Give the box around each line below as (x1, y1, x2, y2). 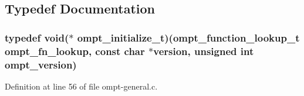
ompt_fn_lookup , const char (5, 43, 145, 58)
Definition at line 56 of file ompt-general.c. (5, 80, 158, 92)
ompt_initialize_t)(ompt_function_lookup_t (77, 30, 300, 44)
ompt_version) (5, 57, 77, 71)
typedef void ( (5, 30, 69, 44)
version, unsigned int (153, 43, 254, 58)
